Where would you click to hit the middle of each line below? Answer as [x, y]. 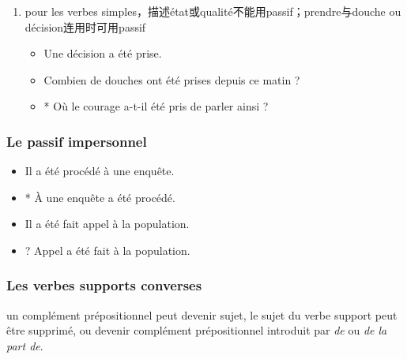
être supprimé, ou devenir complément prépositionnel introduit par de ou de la [197, 330]
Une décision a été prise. [103, 53]
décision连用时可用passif [85, 26]
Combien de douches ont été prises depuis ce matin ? [172, 79]
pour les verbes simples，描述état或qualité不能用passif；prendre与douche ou [213, 11]
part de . [25, 345]
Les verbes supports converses [104, 285]
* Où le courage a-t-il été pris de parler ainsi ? [156, 106]
